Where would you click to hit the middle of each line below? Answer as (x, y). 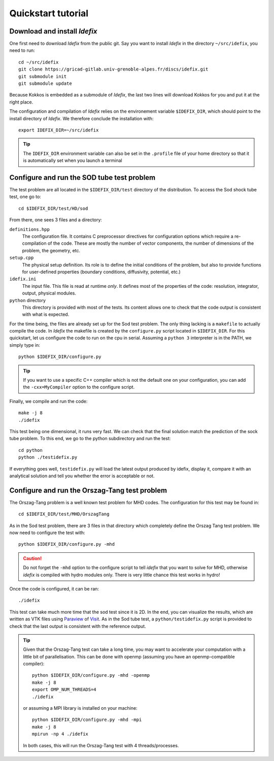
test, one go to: (25, 197)
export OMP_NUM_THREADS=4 (64, 690)
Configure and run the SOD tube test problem (82, 177)
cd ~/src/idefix (39, 62)
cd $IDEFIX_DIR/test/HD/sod (53, 208)
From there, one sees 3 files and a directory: (56, 220)
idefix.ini (23, 279)
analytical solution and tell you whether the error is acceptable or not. (82, 476)
